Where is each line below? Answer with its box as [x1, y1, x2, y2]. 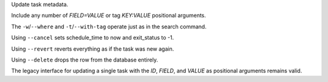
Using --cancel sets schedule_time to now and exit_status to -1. [11, 34, 174, 42]
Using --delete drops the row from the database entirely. [11, 56, 158, 63]
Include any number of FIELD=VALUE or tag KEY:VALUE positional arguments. [11, 12, 207, 19]
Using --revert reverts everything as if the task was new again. [11, 45, 174, 52]
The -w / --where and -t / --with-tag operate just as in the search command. [11, 23, 207, 30]
